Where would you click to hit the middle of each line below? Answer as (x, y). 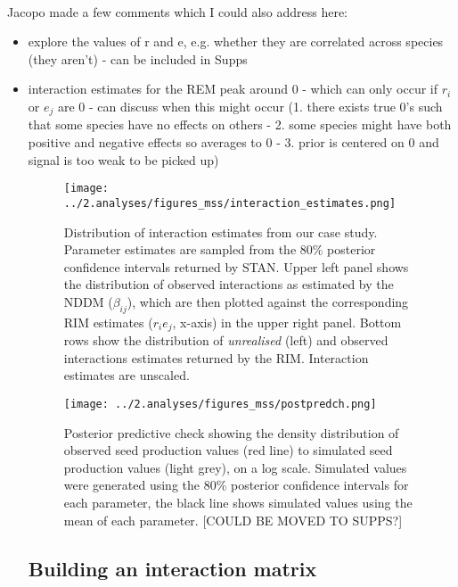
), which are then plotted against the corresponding (268, 301)
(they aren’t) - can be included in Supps (138, 58)
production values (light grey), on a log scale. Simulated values (235, 467)
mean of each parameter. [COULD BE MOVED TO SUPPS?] (233, 520)
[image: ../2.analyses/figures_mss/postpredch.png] (220, 404)
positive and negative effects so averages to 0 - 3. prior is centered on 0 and (233, 142)
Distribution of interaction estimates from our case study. (221, 231)
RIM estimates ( (108, 322)
